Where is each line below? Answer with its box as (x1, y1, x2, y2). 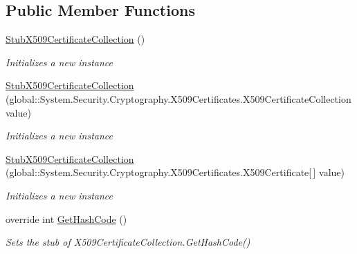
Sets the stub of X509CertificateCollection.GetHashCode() (6, 235, 250, 249)
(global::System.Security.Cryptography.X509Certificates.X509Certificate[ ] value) (6, 165, 345, 179)
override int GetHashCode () (6, 211, 127, 226)
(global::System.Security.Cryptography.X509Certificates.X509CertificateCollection (6, 91, 351, 106)
